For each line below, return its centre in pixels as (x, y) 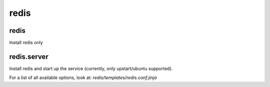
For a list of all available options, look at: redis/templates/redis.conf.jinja (83, 78)
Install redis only (26, 43)
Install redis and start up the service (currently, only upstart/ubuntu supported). (91, 68)
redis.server (29, 56)
